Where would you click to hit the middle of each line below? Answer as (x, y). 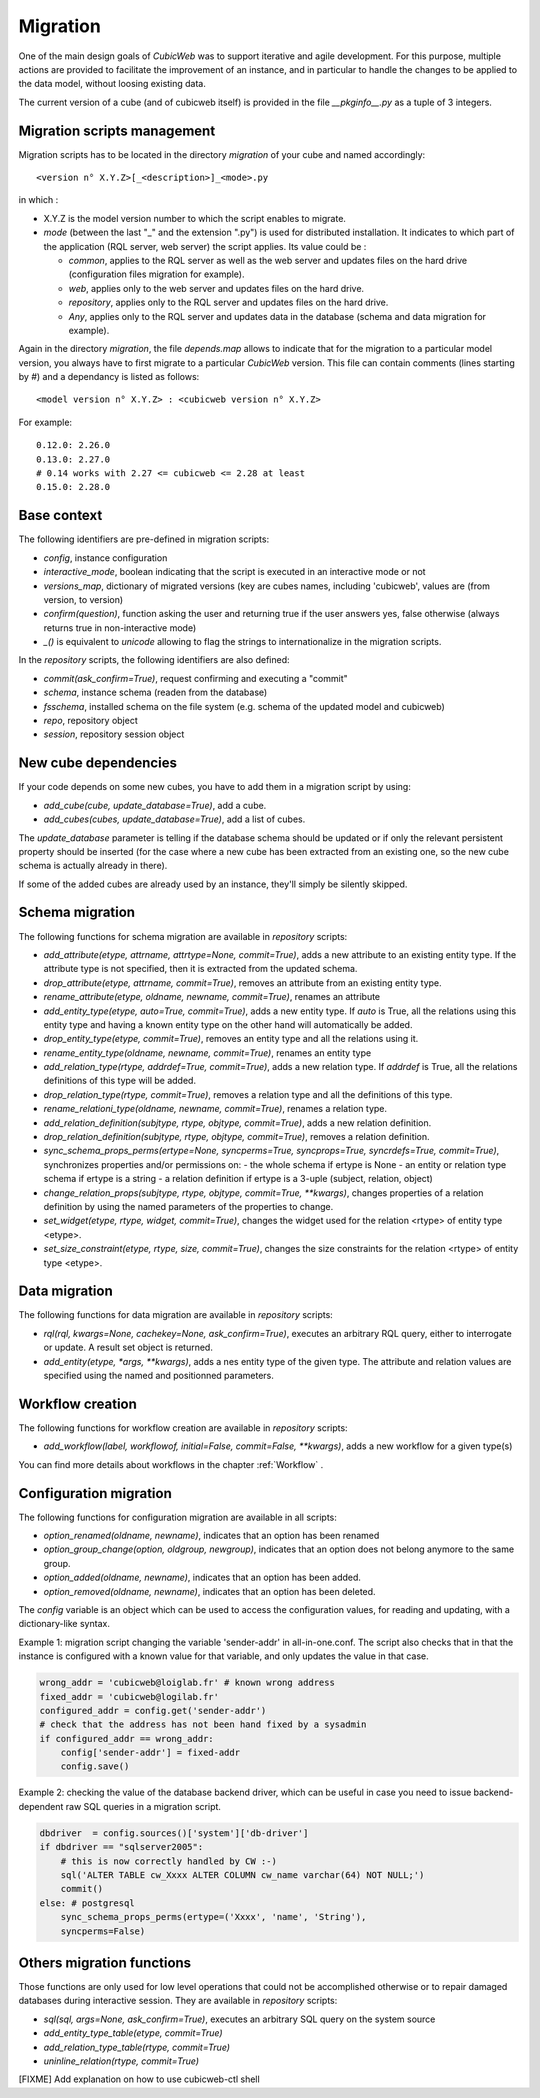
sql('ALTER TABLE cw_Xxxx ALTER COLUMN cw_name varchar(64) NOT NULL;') (242, 1875)
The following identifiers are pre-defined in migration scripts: (144, 539)
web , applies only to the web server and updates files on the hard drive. (216, 288)
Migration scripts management (117, 130)
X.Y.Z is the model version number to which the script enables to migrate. (195, 218)
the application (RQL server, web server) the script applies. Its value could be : (205, 246)
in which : (38, 200)
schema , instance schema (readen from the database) (155, 692)
